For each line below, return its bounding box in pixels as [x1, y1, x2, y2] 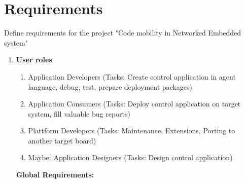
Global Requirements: [16, 169, 94, 180]
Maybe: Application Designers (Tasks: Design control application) [28, 152, 233, 163]
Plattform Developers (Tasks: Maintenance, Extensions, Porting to [28, 125, 235, 136]
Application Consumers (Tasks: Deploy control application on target [28, 98, 241, 109]
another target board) [28, 135, 96, 145]
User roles [16, 54, 52, 65]
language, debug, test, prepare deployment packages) [28, 81, 192, 92]
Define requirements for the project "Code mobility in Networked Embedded [4, 27, 241, 38]
